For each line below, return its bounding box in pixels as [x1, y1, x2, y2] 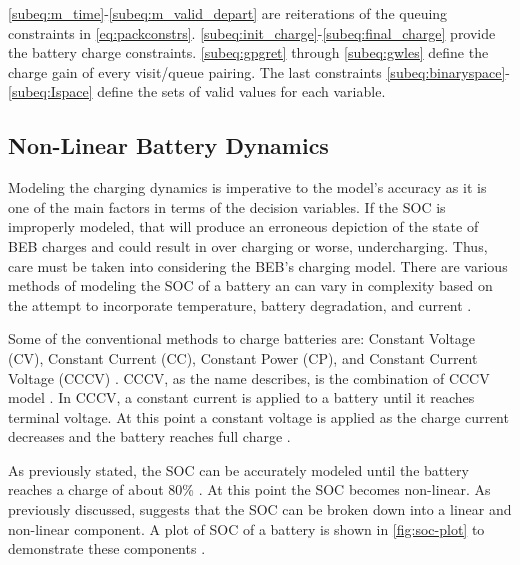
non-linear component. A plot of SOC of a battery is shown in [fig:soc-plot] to [8, 518, 485, 539]
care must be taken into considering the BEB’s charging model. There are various [8, 255, 508, 276]
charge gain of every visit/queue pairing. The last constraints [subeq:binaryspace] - [8, 61, 510, 82]
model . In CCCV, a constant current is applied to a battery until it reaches [8, 387, 475, 408]
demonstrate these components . [8, 538, 206, 559]
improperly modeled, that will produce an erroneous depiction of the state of [8, 216, 479, 237]
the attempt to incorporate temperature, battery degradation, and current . [8, 294, 472, 315]
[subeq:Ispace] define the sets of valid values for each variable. [8, 81, 386, 102]
